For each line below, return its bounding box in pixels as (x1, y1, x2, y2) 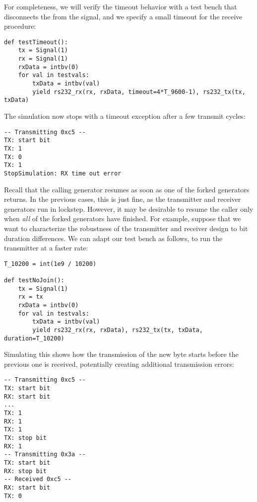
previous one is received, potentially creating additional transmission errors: (4, 358, 234, 369)
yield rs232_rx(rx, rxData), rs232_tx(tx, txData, (32, 326, 203, 334)
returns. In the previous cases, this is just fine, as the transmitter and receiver (4, 194, 241, 204)
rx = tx (18, 293, 43, 301)
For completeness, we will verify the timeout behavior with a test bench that (4, 1, 237, 11)
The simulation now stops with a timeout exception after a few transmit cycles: (4, 111, 246, 121)
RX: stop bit (4, 467, 47, 475)
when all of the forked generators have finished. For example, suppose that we (4, 213, 241, 224)
